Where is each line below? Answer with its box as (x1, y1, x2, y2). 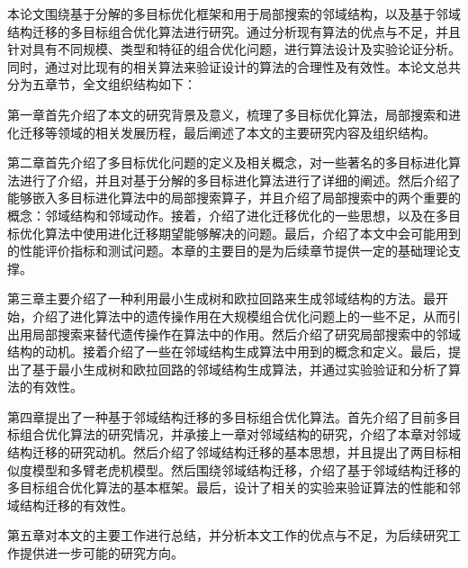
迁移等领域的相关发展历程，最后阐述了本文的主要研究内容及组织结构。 (19, 122, 436, 141)
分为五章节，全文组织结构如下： (7, 75, 196, 94)
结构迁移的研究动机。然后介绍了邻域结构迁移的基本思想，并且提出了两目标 (7, 443, 448, 462)
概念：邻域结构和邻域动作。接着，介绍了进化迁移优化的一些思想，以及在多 (7, 205, 448, 224)
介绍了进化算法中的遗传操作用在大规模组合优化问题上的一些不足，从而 (31, 306, 448, 325)
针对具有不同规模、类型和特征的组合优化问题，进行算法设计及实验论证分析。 (7, 40, 461, 59)
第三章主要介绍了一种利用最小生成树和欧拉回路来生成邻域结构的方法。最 (7, 289, 436, 308)
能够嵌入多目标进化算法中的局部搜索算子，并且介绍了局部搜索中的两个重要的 (7, 188, 461, 207)
